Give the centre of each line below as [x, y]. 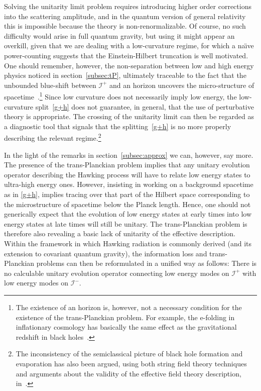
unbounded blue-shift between [50, 85]
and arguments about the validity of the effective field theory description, [128, 373]
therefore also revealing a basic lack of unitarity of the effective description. [120, 233]
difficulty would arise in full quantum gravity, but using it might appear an [119, 35]
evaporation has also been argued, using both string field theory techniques [131, 363]
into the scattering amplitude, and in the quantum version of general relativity [125, 16]
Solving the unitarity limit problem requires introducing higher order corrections [128, 6]
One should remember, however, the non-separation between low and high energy [129, 65]
